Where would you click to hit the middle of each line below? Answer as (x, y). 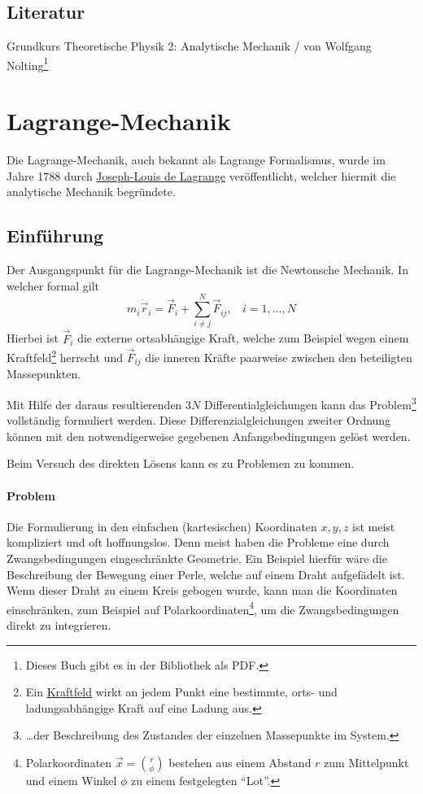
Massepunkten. (44, 374)
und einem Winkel (71, 780)
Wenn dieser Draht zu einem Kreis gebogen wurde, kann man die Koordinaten (202, 590)
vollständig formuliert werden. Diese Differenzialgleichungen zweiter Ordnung (199, 420)
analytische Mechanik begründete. (91, 192)
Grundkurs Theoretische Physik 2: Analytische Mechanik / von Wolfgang (189, 46)
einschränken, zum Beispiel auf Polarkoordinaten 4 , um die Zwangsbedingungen (203, 608)
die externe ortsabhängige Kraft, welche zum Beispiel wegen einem (243, 338)
